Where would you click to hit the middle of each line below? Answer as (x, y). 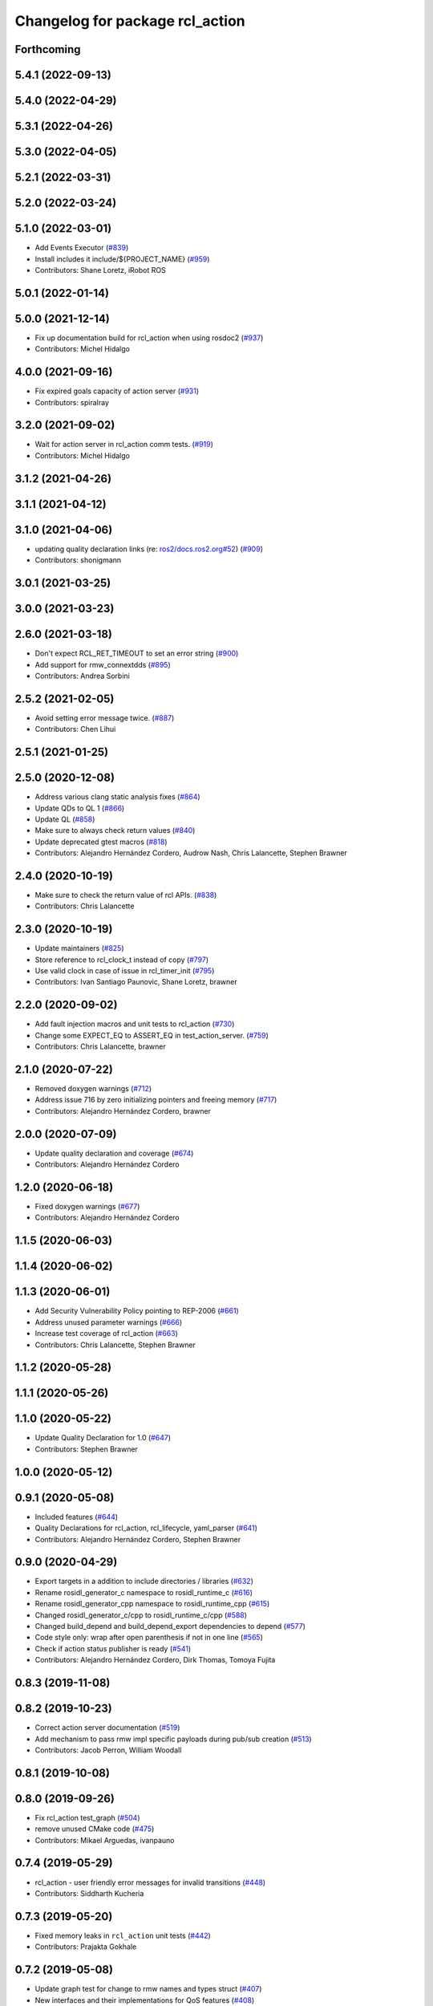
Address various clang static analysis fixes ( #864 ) (117, 797)
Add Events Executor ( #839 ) (82, 248)
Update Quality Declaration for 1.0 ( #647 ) (103, 1438)
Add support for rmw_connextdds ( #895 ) (103, 664)
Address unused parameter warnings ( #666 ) (109, 1322)
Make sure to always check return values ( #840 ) (115, 830)
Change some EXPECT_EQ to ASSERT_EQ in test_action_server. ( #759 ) (152, 1035)
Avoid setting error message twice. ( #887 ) (105, 717)
